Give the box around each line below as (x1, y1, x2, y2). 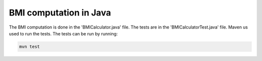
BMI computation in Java (9, 7, 111, 18)
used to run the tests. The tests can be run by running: (9, 30, 118, 36)
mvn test (19, 44, 40, 49)
